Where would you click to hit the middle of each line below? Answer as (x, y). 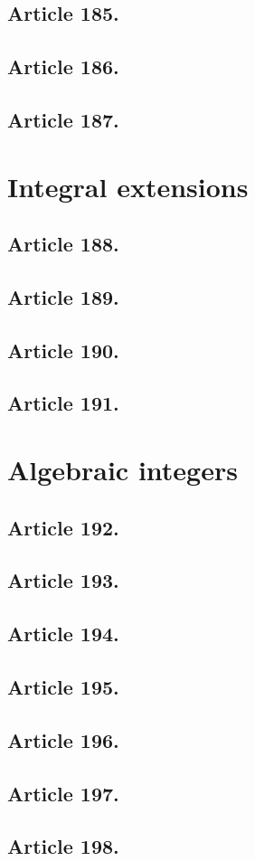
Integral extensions (128, 186)
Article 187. (63, 119)
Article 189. (63, 296)
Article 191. (63, 403)
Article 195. (63, 686)
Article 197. (63, 793)
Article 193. (63, 580)
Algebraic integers (123, 470)
